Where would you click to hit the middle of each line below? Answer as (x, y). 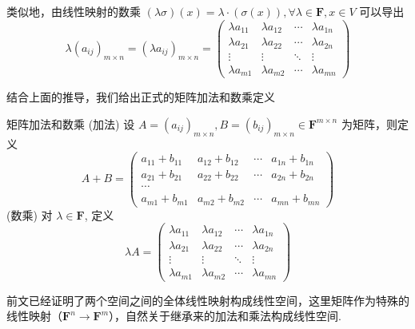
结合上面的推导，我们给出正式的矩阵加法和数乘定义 (141, 97)
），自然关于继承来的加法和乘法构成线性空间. (225, 316)
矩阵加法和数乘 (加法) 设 (71, 123)
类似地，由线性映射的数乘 (74, 11)
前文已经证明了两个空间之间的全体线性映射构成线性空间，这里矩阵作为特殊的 (208, 300)
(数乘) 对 (30, 214)
